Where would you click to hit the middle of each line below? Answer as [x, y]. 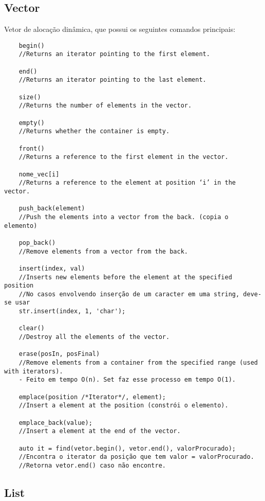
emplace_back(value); [55, 423]
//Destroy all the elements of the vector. [94, 337]
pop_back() [37, 243]
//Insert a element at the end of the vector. [100, 431]
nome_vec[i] [39, 174]
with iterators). [34, 371]
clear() [32, 328]
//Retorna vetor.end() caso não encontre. [92, 465]
